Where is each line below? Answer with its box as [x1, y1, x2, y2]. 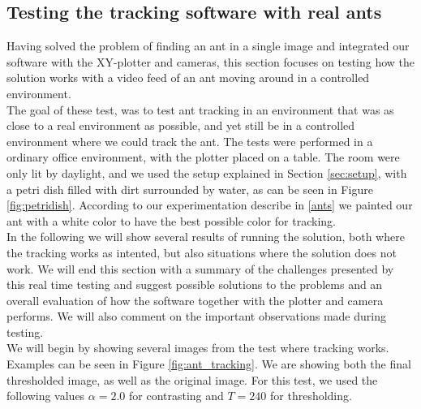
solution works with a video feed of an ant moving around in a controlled [6, 69, 370, 86]
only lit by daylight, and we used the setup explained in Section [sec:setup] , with [6, 164, 407, 181]
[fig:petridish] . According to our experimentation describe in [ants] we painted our [6, 196, 413, 213]
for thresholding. [270, 387, 352, 404]
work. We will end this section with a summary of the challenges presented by [6, 260, 394, 277]
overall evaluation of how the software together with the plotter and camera [6, 291, 384, 308]
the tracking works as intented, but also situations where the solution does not [6, 243, 397, 260]
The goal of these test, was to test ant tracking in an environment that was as [6, 101, 394, 118]
